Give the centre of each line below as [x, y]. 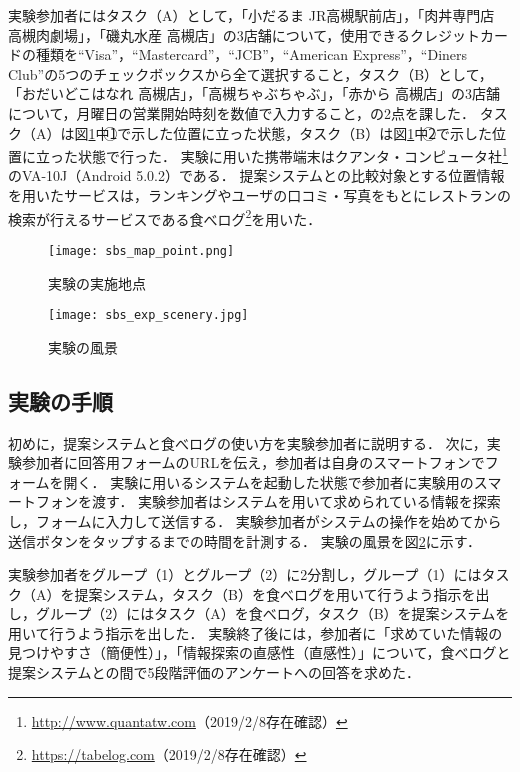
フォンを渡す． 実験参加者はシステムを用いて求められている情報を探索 [268, 501]
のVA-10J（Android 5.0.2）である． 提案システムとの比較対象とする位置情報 [256, 175]
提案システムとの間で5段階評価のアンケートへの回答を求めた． [214, 672]
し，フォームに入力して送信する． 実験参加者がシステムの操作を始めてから [255, 520]
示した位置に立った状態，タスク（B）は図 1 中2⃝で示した [311, 132]
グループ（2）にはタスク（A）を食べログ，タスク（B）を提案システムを [272, 613]
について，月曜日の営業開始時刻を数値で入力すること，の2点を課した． [242, 112]
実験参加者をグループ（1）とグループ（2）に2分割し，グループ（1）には [245, 574]
